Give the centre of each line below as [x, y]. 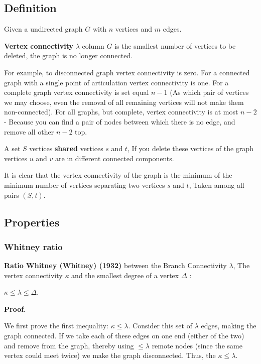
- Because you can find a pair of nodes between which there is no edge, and [120, 121]
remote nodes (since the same [197, 345]
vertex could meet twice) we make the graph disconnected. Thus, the [110, 355]
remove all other [29, 131]
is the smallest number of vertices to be [175, 45]
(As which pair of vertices [209, 92]
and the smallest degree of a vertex [125, 275]
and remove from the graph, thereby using [69, 345]
